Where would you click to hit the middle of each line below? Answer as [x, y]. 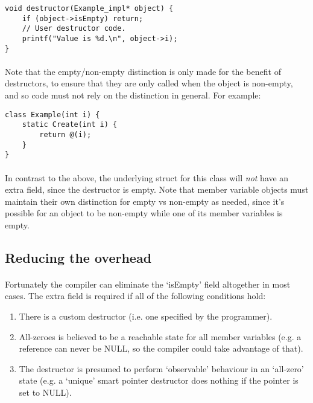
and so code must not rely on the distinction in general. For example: [133, 95]
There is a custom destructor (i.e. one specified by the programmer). [146, 316]
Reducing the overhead [78, 257]
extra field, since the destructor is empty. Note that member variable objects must [157, 189]
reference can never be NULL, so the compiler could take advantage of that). [161, 348]
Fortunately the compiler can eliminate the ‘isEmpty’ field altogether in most [148, 284]
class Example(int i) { [52, 114]
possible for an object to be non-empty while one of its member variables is [144, 213]
